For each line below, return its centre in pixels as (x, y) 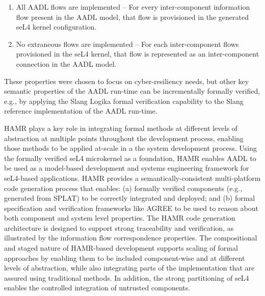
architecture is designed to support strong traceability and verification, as (119, 227)
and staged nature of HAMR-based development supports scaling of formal (121, 248)
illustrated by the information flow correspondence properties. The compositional (131, 238)
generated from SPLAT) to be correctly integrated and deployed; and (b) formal (130, 198)
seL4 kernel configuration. (56, 27)
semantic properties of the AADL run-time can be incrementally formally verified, (132, 91)
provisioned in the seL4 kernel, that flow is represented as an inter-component (138, 54)
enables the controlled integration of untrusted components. (97, 288)
